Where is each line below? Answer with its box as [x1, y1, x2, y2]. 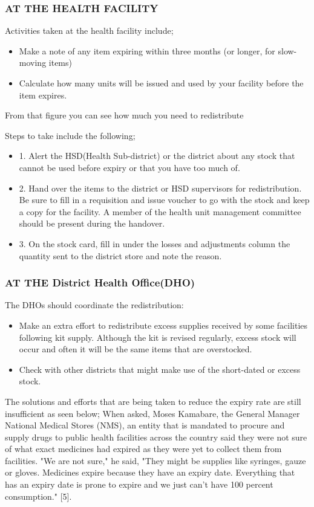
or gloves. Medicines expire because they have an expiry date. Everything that [5, 466, 295, 479]
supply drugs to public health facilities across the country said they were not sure [5, 430, 307, 443]
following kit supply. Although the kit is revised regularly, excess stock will [19, 331, 296, 343]
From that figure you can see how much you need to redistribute [5, 109, 244, 121]
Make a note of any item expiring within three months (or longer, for [19, 44, 275, 57]
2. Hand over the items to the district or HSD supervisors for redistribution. [19, 181, 302, 194]
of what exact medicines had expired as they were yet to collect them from [5, 442, 282, 455]
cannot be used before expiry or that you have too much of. [19, 161, 240, 173]
